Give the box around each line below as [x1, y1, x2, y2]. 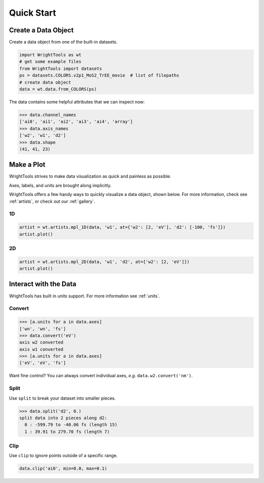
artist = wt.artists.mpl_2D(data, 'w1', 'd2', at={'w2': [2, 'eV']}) [19, 259, 190, 265]
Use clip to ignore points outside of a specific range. [9, 453, 118, 459]
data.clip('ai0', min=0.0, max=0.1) [19, 466, 108, 471]
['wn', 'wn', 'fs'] [19, 326, 66, 332]
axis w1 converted [19, 346, 64, 352]
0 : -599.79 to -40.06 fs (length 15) [24, 422, 117, 428]
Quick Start [9, 7, 56, 18]
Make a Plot [9, 161, 45, 169]
